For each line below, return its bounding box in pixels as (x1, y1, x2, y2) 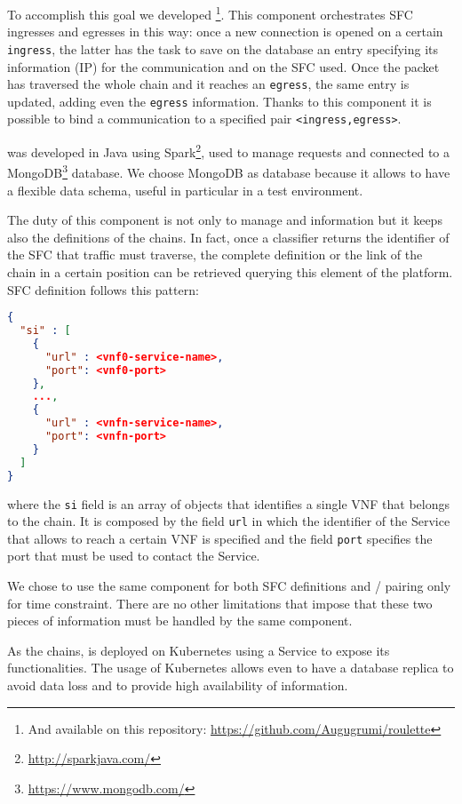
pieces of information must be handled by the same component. (7, 611, 353, 630)
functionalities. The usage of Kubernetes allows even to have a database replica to (7, 658, 454, 677)
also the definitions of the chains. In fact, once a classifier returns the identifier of (7, 227, 450, 246)
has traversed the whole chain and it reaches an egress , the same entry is (7, 75, 410, 93)
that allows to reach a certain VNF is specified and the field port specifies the (7, 529, 433, 547)
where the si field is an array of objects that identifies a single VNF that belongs (7, 494, 450, 513)
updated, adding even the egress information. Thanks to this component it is (7, 92, 432, 110)
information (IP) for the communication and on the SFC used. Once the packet (7, 57, 440, 76)
